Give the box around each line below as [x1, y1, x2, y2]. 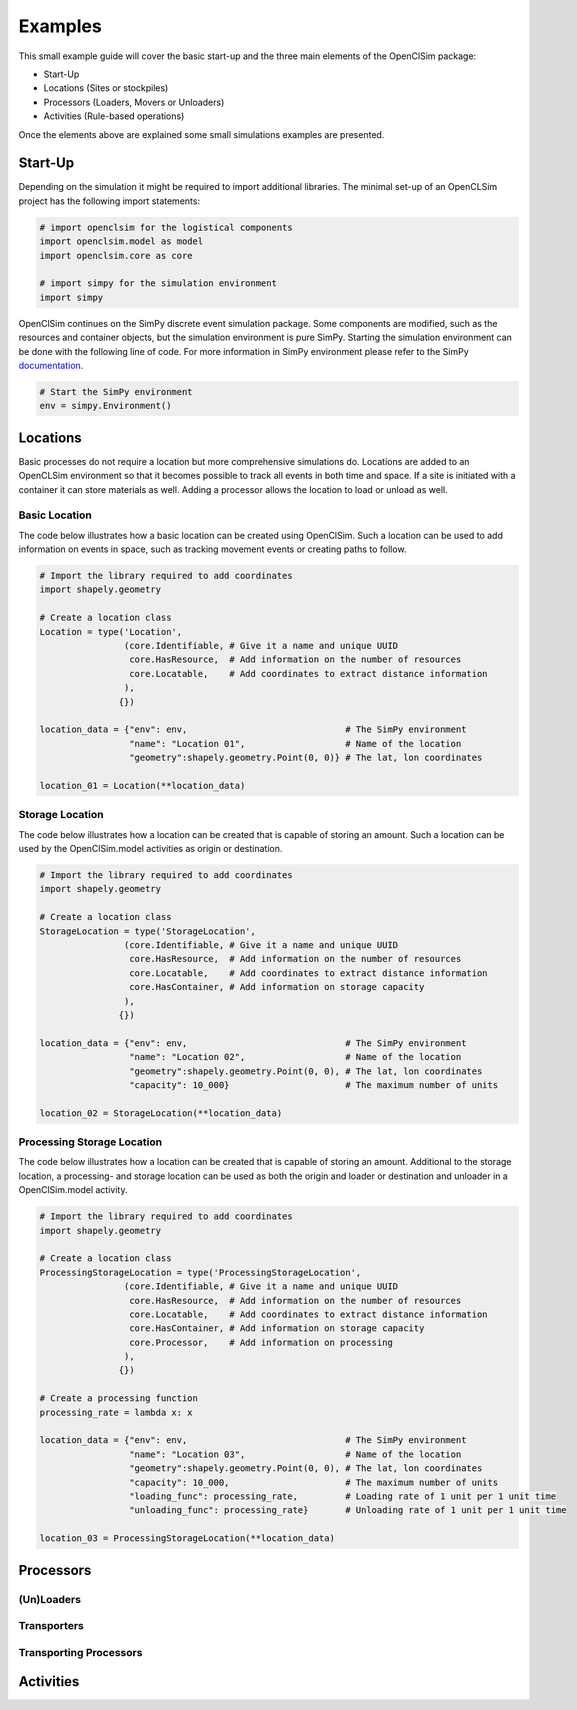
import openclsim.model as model [39, 236, 204, 247]
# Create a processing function [39, 1393, 199, 1404]
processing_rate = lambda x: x [39, 1406, 194, 1418]
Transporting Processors [18, 1645, 143, 1659]
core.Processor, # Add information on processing [128, 1336, 394, 1348]
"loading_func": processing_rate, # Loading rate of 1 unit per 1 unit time [128, 1490, 557, 1502]
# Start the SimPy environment [39, 386, 194, 397]
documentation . [18, 359, 84, 371]
